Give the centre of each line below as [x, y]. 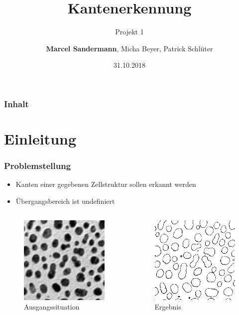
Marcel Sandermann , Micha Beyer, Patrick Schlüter [129, 48]
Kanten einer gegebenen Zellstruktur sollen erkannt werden [106, 184]
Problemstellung [38, 166]
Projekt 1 [129, 32]
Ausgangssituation [52, 307]
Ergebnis [168, 307]
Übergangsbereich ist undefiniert [65, 201]
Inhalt [16, 103]
